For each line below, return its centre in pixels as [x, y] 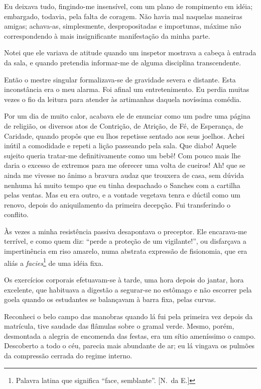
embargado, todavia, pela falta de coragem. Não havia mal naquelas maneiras [123, 16]
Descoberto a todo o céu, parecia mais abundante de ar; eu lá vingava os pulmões [129, 346]
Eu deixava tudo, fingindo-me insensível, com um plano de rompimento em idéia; [128, 6]
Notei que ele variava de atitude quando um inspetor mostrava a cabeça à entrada [130, 53]
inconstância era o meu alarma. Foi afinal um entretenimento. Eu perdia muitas [127, 89]
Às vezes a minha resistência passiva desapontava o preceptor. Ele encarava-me [125, 231]
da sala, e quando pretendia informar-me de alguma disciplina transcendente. [123, 62]
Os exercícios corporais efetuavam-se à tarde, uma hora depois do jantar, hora [124, 279]
